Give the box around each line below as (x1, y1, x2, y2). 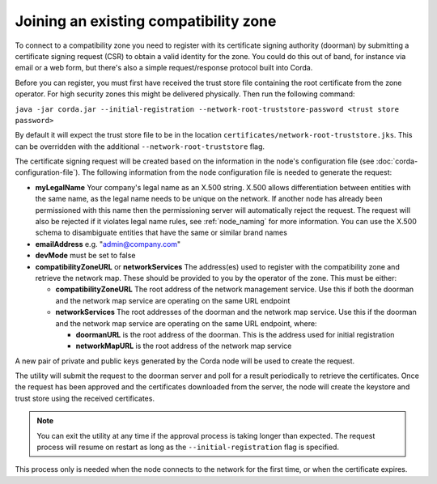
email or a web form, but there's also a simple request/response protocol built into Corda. (15, 63, 313, 73)
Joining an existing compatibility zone (15, 12, 277, 30)
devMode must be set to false (35, 251, 136, 261)
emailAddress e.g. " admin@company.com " (35, 239, 181, 248)
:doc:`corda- (375, 156, 418, 166)
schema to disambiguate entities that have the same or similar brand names (35, 227, 287, 238)
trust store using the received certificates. (15, 393, 155, 403)
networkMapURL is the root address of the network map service (75, 341, 292, 351)
